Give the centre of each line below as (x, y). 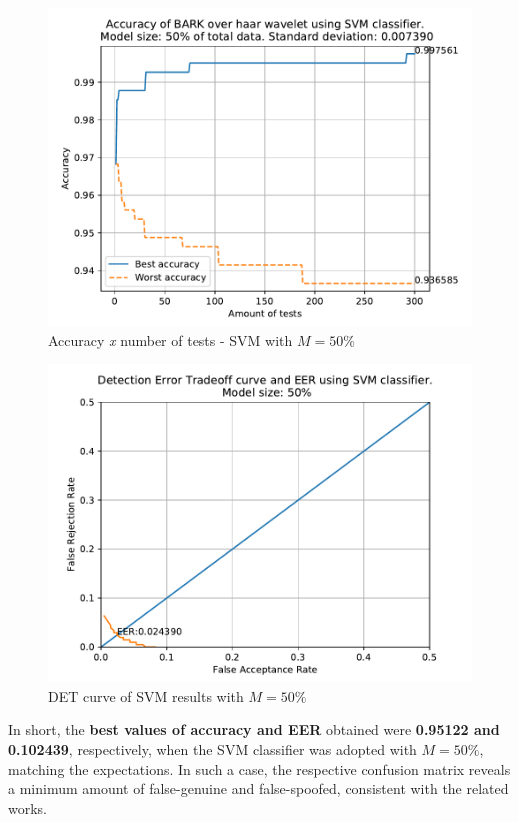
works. (28, 807)
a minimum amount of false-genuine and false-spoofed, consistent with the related (258, 788)
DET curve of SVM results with (146, 695)
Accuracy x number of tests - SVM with (170, 339)
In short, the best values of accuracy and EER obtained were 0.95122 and (254, 729)
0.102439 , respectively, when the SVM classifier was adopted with (212, 748)
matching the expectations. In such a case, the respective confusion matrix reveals (259, 768)
